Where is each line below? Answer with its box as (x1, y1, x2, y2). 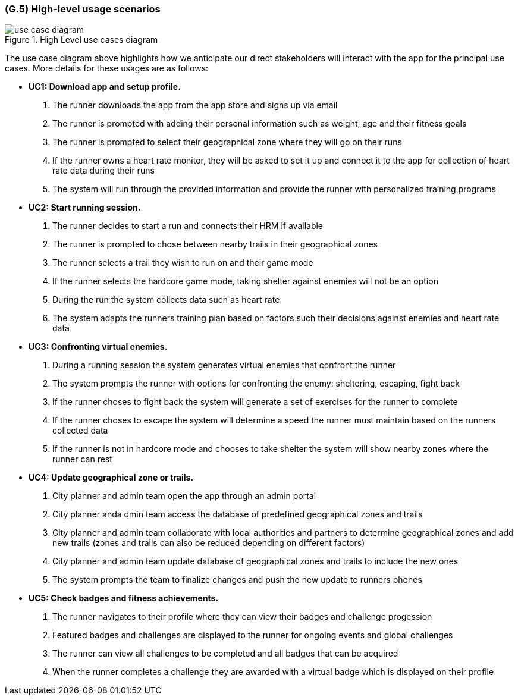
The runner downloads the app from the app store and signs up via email (52, 100, 338, 111)
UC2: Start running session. (29, 202, 141, 213)
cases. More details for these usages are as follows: (5, 63, 209, 74)
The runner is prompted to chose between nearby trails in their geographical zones (52, 239, 378, 250)
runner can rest (52, 454, 112, 464)
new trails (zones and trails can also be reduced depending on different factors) (52, 538, 365, 548)
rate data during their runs (52, 165, 155, 176)
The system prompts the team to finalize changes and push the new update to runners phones (52, 575, 422, 585)
